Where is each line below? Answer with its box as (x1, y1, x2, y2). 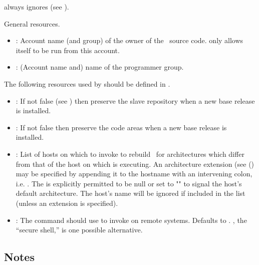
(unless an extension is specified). (16, 197, 118, 208)
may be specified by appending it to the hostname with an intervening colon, (16, 168, 252, 179)
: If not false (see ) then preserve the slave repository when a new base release (16, 95, 255, 106)
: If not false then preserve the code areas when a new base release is (16, 122, 227, 132)
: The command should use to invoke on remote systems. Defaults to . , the (16, 214, 247, 225)
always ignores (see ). (4, 2, 69, 12)
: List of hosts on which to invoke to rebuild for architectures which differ (16, 148, 244, 159)
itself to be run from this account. (16, 45, 120, 55)
